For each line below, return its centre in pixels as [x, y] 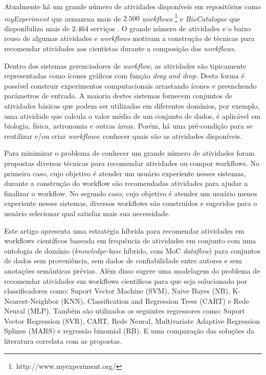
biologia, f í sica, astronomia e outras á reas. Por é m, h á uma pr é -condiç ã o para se [128, 126]
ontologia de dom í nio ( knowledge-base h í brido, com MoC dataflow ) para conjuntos [132, 250]
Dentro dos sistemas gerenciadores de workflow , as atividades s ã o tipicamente [125, 65]
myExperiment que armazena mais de [63, 18]
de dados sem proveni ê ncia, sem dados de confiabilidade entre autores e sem [123, 261]
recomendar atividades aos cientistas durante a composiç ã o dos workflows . [120, 48]
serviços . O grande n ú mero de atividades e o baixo [171, 28]
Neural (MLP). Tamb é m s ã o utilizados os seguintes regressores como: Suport [125, 311]
